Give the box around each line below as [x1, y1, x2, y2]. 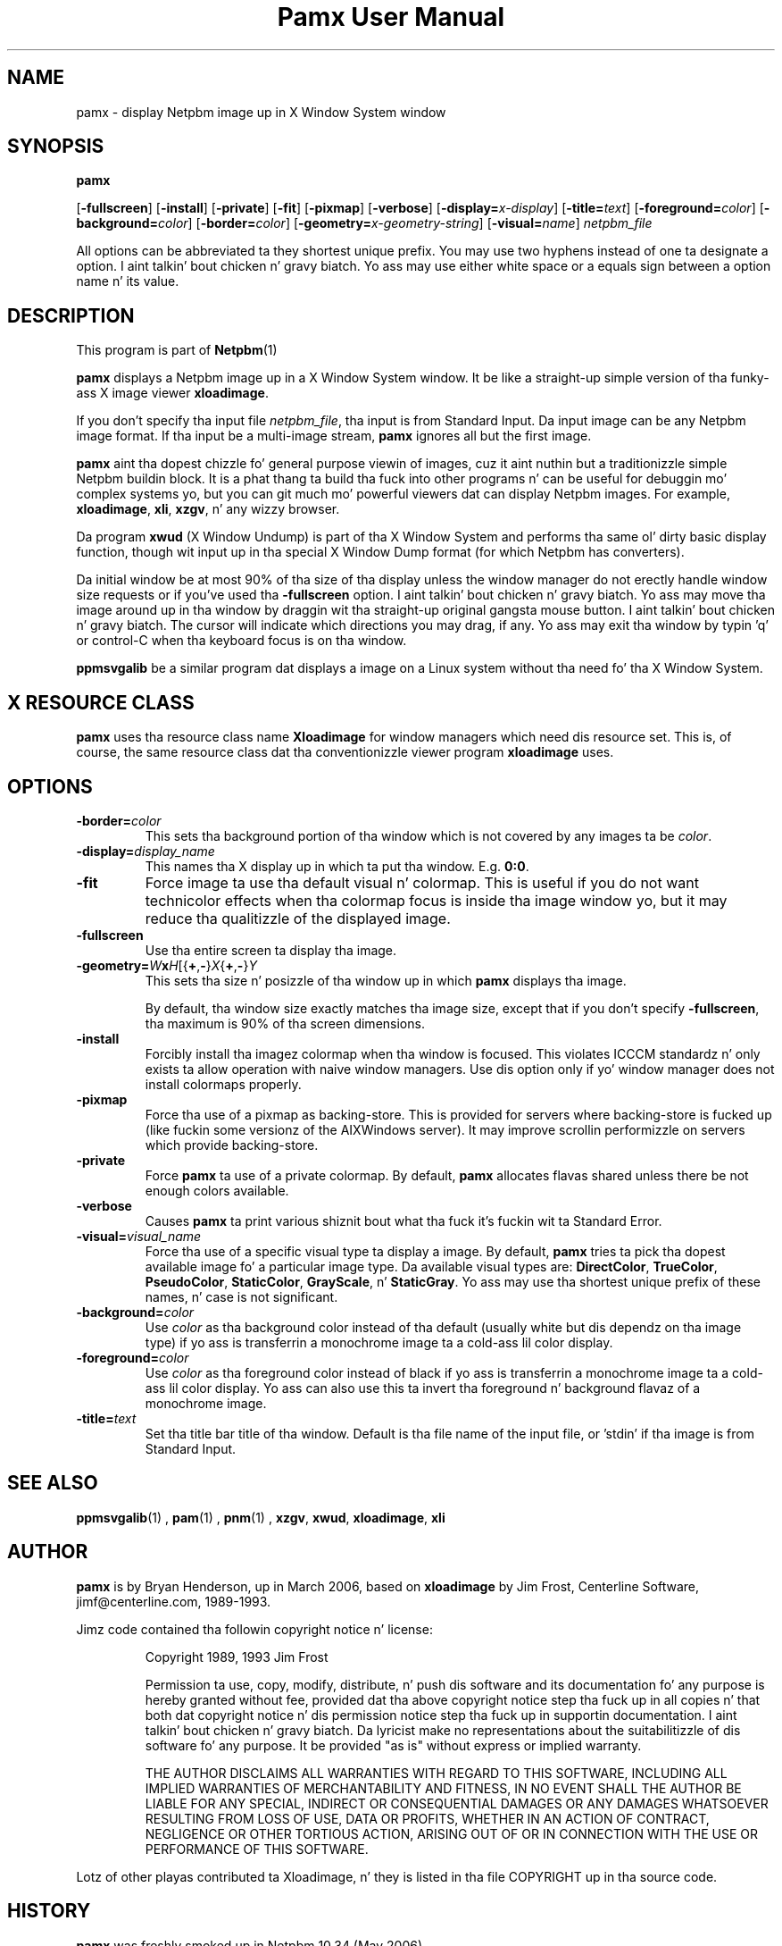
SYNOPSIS [7, 135, 104, 158]
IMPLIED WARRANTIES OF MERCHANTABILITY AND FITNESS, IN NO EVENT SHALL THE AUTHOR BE [145, 1780, 742, 1796]
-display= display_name [76, 843, 215, 859]
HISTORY [7, 1900, 91, 1923]
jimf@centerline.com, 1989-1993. [76, 1593, 271, 1609]
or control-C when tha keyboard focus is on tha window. [76, 633, 407, 649]
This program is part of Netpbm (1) [76, 342, 278, 358]
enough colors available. [145, 1182, 289, 1198]
